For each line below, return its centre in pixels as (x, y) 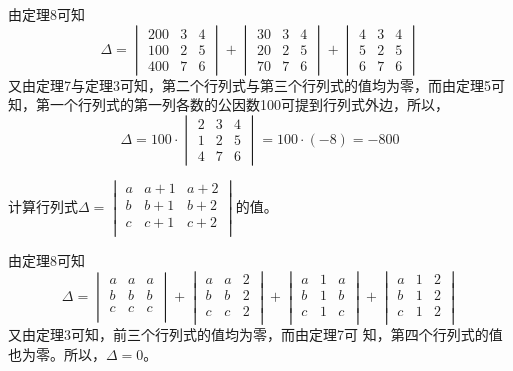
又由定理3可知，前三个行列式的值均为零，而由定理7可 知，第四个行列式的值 (255, 333)
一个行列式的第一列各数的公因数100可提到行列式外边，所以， (249, 104)
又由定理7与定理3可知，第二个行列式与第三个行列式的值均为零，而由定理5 (249, 84)
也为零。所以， (57, 353)
